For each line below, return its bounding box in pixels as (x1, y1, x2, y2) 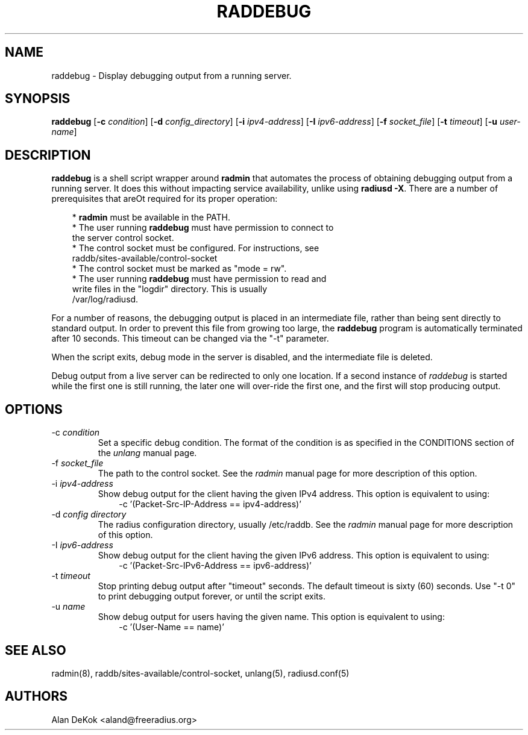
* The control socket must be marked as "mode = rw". (72, 263, 287, 274)
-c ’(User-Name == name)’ (119, 622, 224, 633)
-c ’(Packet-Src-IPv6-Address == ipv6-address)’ (119, 560, 312, 571)
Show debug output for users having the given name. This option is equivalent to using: (98, 611, 445, 622)
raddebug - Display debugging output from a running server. (51, 70, 292, 81)
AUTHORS (5, 689, 68, 704)
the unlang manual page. (98, 448, 197, 458)
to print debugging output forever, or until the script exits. (98, 591, 325, 602)
